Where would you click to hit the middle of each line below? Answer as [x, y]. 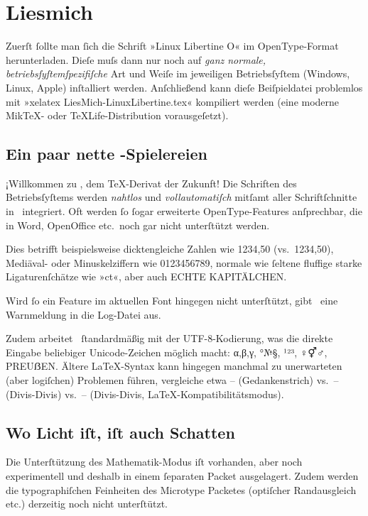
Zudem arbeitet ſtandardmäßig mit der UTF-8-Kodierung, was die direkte [169, 338]
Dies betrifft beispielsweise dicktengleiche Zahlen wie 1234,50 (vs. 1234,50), [170, 249]
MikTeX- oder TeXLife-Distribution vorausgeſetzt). [117, 115]
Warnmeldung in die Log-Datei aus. [83, 314]
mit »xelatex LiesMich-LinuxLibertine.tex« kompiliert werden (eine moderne [173, 101]
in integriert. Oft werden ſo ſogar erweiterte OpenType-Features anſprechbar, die [184, 211]
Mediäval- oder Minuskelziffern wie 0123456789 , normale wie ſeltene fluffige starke [184, 262]
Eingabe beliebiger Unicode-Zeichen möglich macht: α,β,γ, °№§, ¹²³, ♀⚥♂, [167, 352]
